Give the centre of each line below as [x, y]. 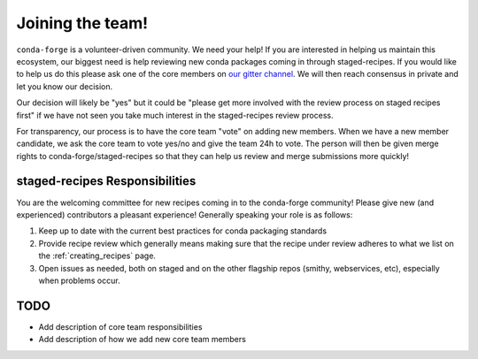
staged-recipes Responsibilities [106, 181]
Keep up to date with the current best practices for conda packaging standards [183, 231]
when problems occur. [79, 280]
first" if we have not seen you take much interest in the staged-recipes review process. [175, 115]
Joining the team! [82, 23]
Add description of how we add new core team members [143, 340]
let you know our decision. [65, 86]
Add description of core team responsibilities [120, 326]
